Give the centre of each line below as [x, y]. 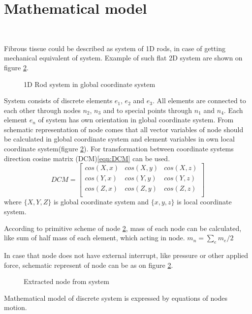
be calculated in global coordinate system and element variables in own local [119, 139]
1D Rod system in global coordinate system [90, 84]
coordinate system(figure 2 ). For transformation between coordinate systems [119, 149]
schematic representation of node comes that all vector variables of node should [124, 129]
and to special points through [148, 110]
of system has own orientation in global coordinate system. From [136, 120]
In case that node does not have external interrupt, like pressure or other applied [126, 255]
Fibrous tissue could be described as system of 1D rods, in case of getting [115, 48]
